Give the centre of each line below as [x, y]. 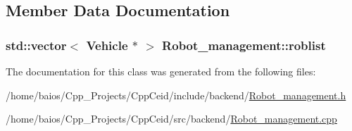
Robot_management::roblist [244, 45]
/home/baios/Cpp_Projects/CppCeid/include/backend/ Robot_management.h [176, 95]
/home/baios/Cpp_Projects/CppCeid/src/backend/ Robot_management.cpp [171, 119]
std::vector [36, 45]
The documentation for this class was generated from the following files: [161, 71]
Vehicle [107, 45]
